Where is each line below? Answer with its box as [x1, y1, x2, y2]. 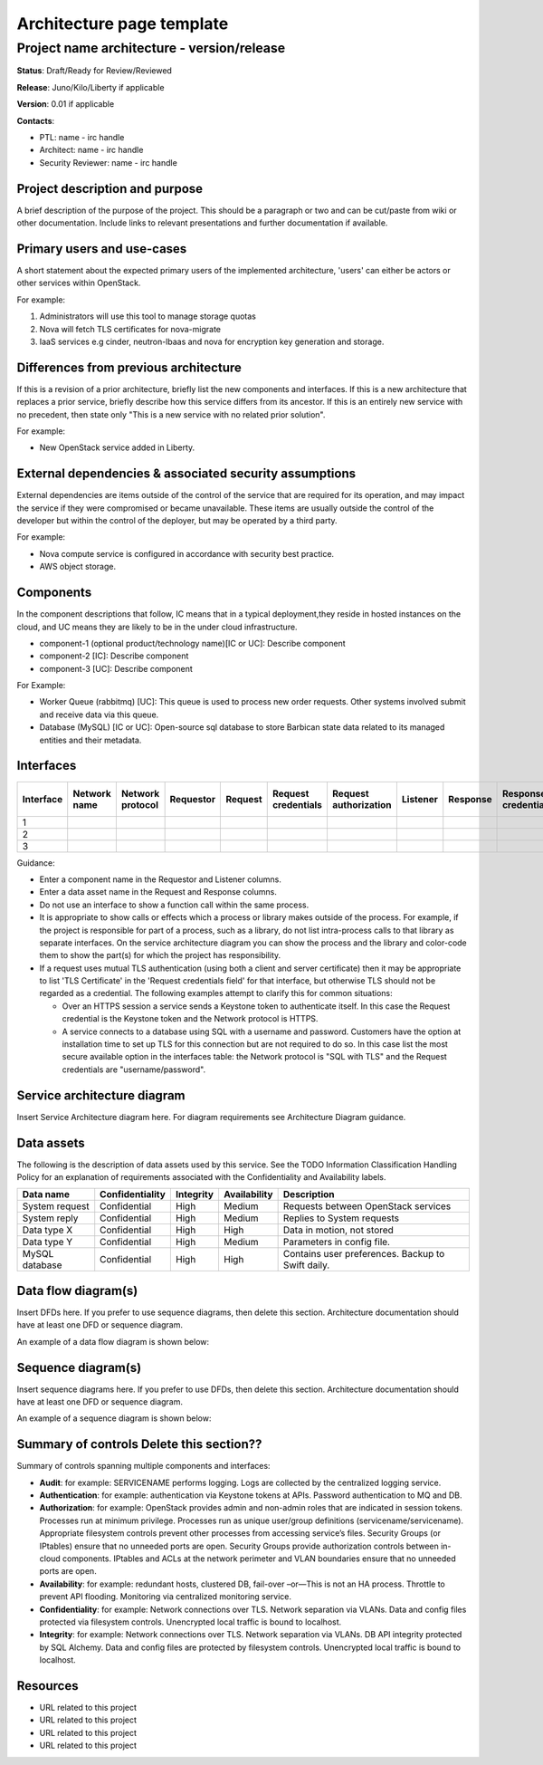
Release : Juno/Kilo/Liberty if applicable [16, 82, 165, 92]
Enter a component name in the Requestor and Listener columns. [39, 874, 282, 885]
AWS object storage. [39, 561, 117, 572]
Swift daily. [282, 1259, 330, 1271]
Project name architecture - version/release [16, 40, 286, 56]
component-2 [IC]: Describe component [39, 650, 189, 661]
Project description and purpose [16, 181, 204, 197]
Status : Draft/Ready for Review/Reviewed [16, 65, 172, 76]
